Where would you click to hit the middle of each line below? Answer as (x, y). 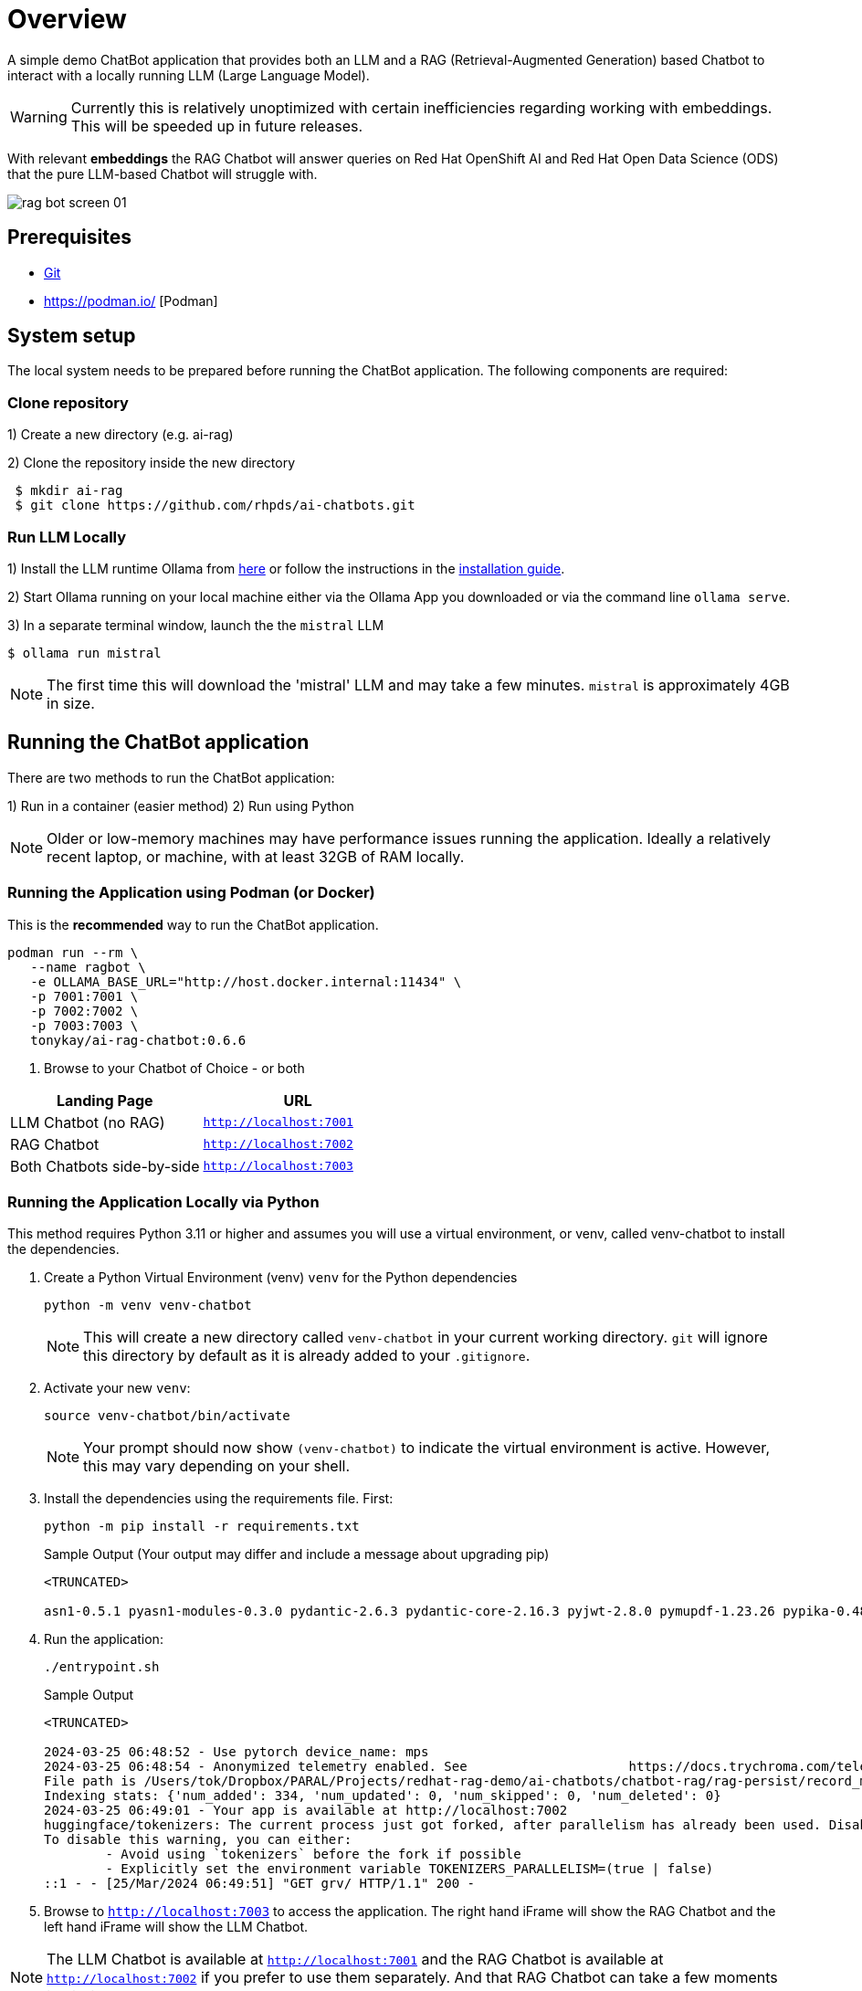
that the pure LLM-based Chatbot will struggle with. (163, 174)
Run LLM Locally (67, 537)
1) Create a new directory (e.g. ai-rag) (121, 435)
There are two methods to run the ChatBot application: (171, 777)
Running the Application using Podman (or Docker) (191, 893)
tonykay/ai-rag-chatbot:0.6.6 (138, 1040)
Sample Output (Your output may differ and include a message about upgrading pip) (297, 1554)
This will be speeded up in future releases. (217, 126)
